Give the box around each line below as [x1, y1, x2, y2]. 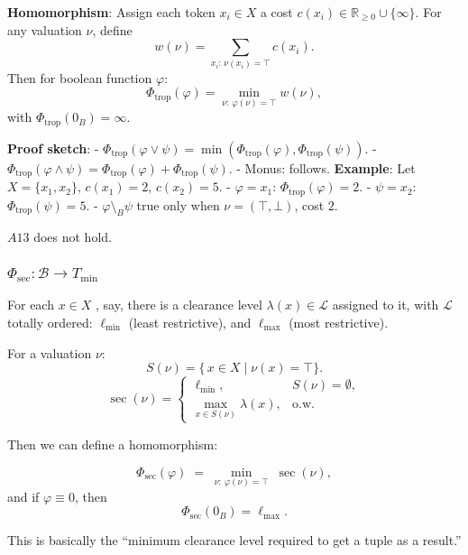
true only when [136, 195, 220, 214]
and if [7, 486, 40, 505]
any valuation [7, 20, 82, 39]
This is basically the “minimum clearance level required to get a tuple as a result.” [7, 531, 462, 550]
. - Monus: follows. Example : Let [228, 158, 416, 177]
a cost [260, 3, 293, 21]
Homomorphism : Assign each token [7, 3, 216, 21]
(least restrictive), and [128, 313, 252, 331]
